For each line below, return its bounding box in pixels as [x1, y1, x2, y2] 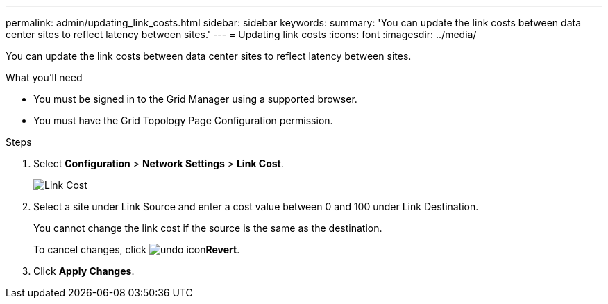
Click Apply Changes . [33, 265, 135, 277]
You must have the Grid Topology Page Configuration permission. [33, 115, 333, 126]
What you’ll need [6, 71, 83, 83]
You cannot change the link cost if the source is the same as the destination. [33, 222, 382, 234]
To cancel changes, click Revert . [33, 244, 240, 255]
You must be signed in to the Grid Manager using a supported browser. [33, 93, 357, 105]
